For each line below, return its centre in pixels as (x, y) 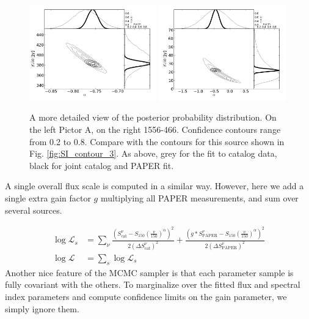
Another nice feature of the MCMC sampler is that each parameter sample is (149, 272)
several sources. (34, 210)
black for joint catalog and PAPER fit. (102, 165)
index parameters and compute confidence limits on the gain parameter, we (146, 296)
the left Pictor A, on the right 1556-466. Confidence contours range (155, 129)
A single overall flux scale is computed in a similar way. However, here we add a (154, 186)
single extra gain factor (48, 197)
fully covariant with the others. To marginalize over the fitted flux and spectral (153, 284)
